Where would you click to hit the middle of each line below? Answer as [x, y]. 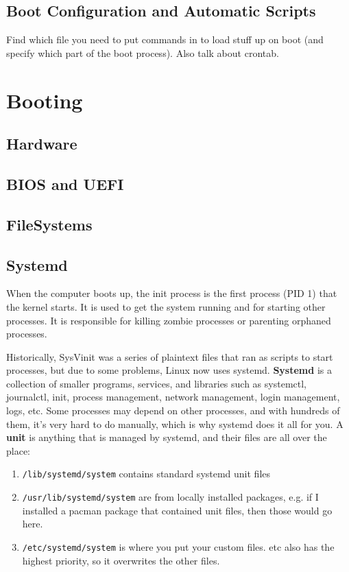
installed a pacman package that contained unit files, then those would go [177, 510]
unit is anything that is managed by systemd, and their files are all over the [167, 437]
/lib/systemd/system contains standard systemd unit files [146, 474]
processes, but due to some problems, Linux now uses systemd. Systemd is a [169, 370]
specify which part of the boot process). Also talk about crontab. [143, 52]
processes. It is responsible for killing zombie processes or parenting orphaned [169, 320]
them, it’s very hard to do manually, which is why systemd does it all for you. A [175, 424]
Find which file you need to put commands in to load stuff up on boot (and [165, 39]
